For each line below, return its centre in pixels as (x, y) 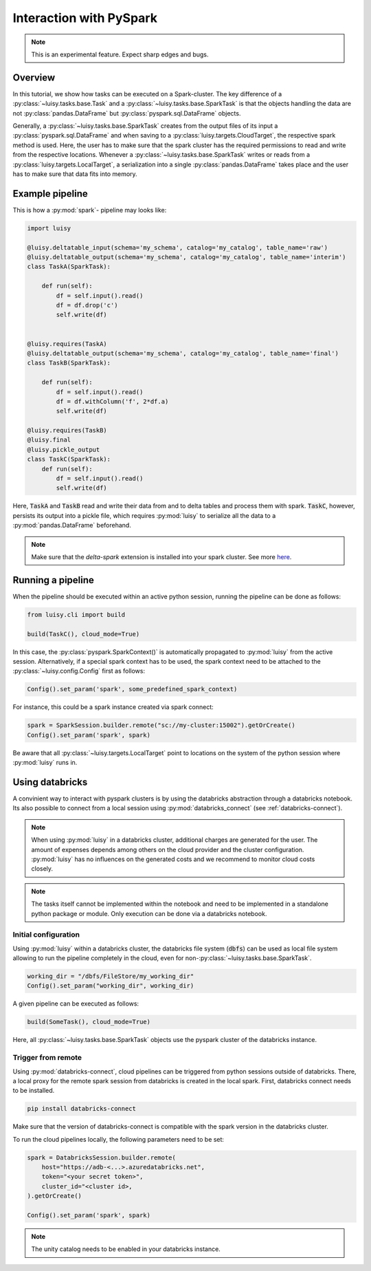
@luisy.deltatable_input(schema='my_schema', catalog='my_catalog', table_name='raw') (178, 247)
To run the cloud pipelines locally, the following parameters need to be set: (119, 1139)
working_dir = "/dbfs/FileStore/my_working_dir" (111, 976)
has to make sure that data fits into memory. (75, 174)
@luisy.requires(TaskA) (67, 344)
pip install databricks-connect (82, 1109)
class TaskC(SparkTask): (69, 459)
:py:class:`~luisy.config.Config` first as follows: (79, 671)
